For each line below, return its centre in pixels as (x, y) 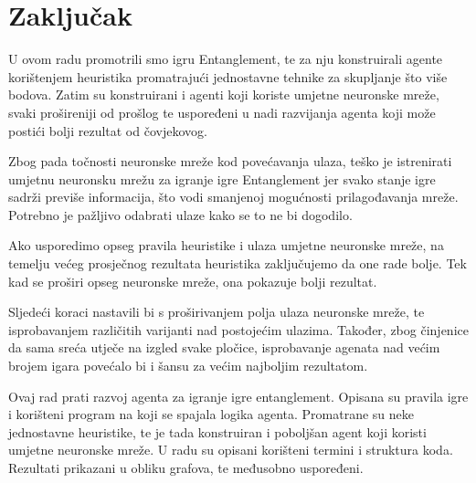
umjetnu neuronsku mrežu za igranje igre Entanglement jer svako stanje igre (222, 178)
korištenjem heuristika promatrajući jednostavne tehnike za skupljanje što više (228, 76)
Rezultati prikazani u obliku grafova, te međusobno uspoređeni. (186, 467)
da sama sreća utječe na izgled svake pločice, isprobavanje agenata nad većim (224, 347)
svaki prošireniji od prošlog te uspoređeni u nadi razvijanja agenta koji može (222, 112)
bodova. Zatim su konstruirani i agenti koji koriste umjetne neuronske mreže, (224, 94)
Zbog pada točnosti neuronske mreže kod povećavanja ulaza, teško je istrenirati (230, 161)
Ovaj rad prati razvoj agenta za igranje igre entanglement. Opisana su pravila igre (238, 396)
